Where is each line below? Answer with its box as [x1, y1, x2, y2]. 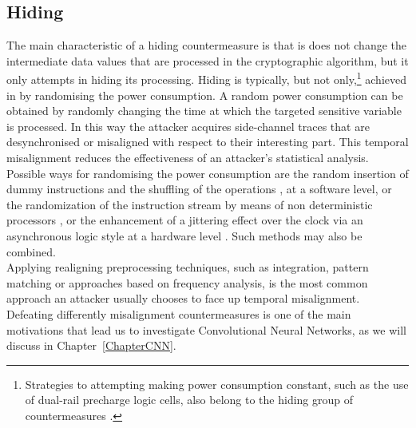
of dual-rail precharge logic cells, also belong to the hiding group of [25, 391, 354, 408]
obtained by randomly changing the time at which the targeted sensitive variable [6, 102, 402, 119]
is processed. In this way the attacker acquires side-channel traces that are [6, 117, 370, 134]
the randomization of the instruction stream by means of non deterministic [6, 196, 373, 212]
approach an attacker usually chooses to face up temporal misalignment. [6, 290, 360, 307]
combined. [6, 243, 56, 260]
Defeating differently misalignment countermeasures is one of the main [6, 305, 351, 322]
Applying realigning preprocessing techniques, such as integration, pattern [6, 259, 369, 275]
